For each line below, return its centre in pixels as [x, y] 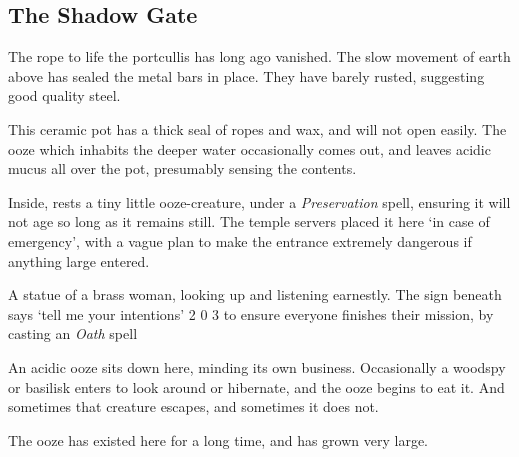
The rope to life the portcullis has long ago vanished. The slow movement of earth [259, 56]
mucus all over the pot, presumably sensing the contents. [182, 168]
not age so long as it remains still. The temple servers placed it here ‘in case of [249, 221]
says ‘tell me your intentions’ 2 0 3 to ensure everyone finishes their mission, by [251, 313]
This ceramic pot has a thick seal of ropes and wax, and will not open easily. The [257, 128]
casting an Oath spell [73, 333]
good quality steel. [64, 95]
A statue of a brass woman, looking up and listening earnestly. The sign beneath [255, 294]
